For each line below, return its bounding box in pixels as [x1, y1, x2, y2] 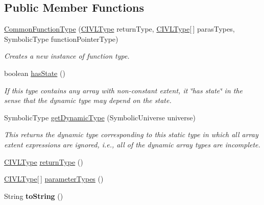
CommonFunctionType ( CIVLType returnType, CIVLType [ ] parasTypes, [4, 23, 235, 34]
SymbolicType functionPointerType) [4, 33, 118, 44]
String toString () [4, 190, 63, 201]
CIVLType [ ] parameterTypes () [4, 173, 104, 184]
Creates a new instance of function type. [4, 50, 130, 61]
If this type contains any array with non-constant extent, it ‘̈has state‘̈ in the [4, 85, 243, 95]
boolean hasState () [4, 67, 65, 78]
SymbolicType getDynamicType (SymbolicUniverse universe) [4, 112, 196, 122]
